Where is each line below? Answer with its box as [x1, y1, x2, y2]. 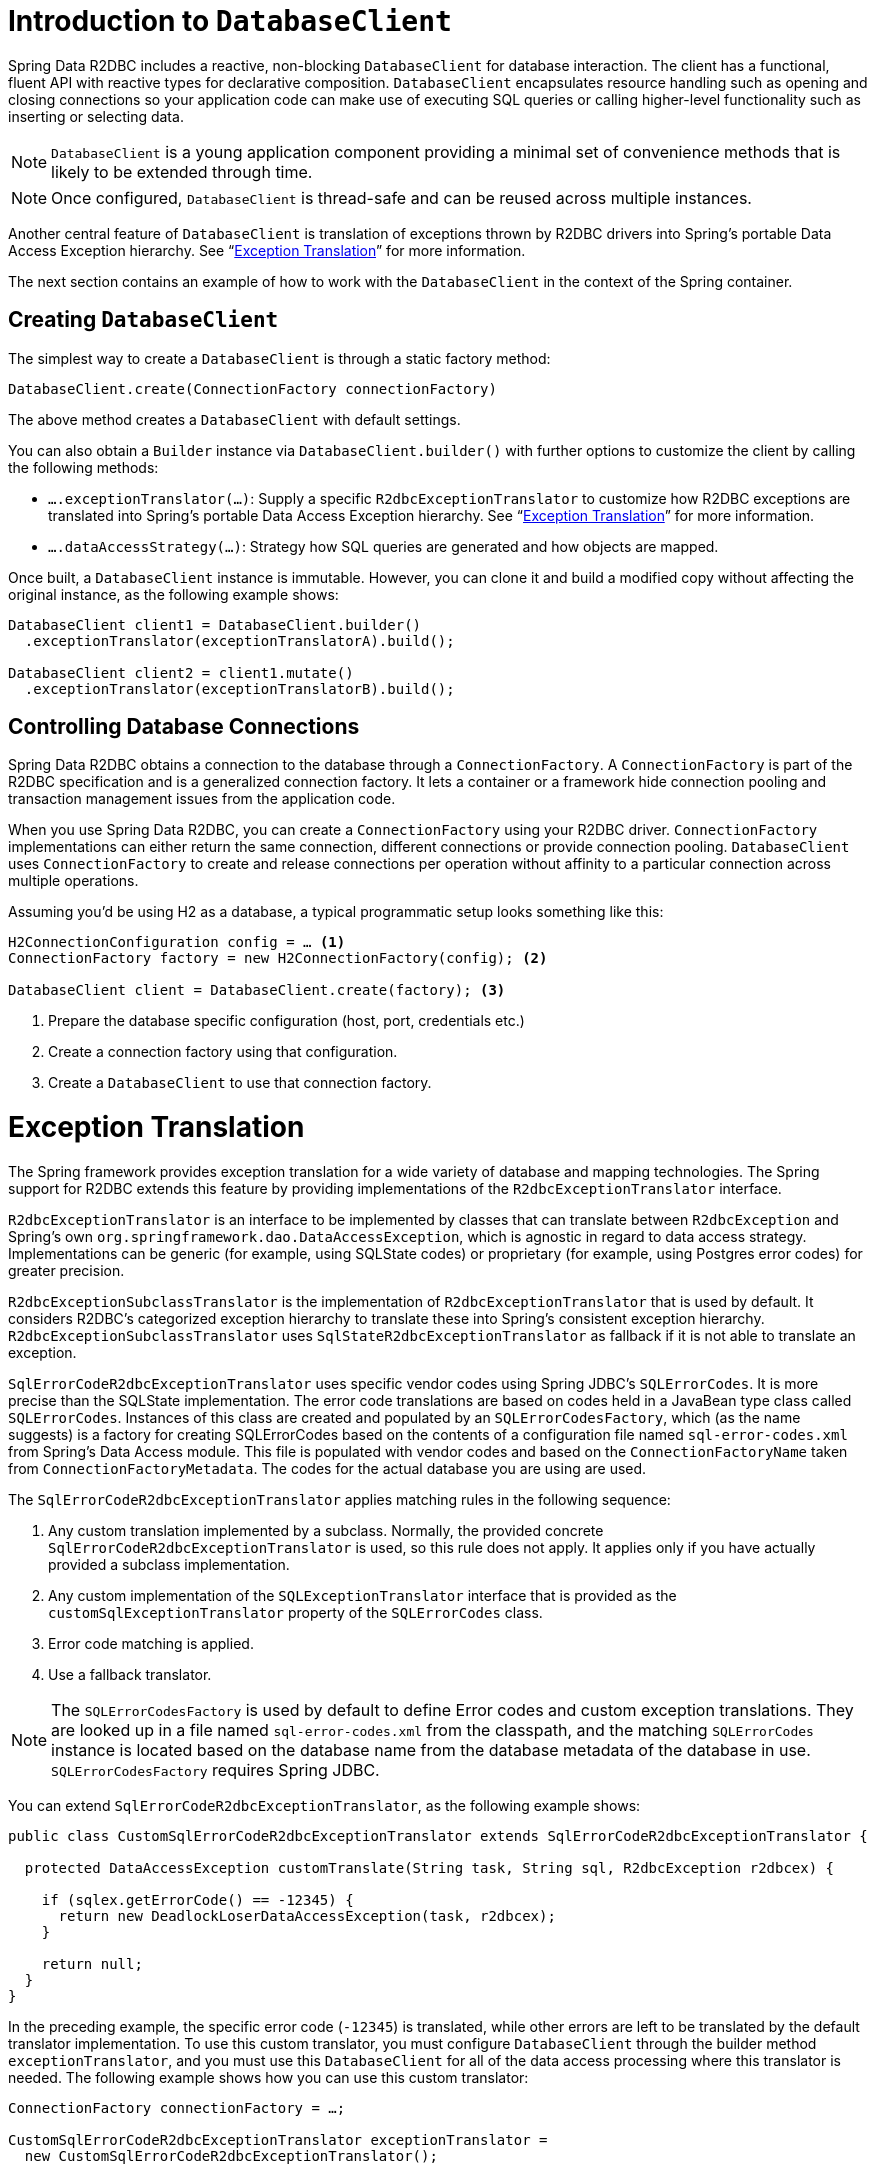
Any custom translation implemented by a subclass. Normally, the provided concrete [48, 1521, 604, 1539]
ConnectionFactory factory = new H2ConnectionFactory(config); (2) [8, 950, 548, 967]
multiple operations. [8, 872, 139, 890]
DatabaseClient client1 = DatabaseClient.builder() [8, 616, 422, 633]
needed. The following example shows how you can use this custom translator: [8, 2068, 529, 2086]
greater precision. [8, 1261, 125, 1279]
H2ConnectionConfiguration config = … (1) [8, 934, 346, 951]
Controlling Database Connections [8, 714, 360, 740]
